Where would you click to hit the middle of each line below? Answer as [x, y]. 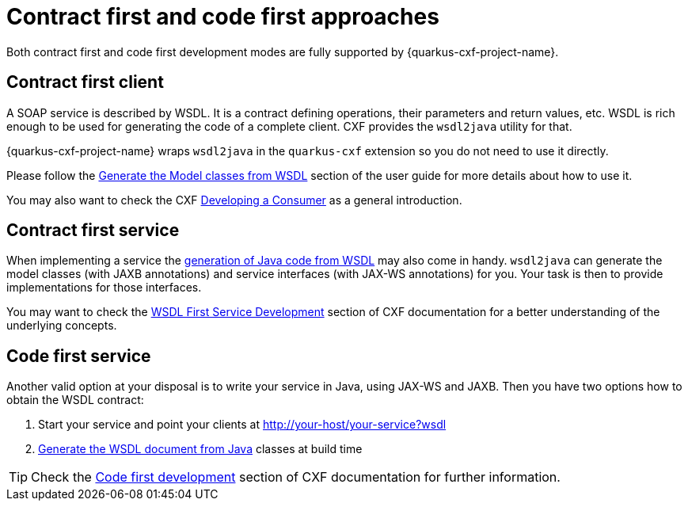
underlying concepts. [62, 326]
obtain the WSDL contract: [75, 400]
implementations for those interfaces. [104, 288]
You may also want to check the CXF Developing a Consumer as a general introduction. [234, 200]
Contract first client [85, 82]
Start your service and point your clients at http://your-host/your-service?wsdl [242, 425]
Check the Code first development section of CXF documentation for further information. [296, 477]
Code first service [79, 356]
